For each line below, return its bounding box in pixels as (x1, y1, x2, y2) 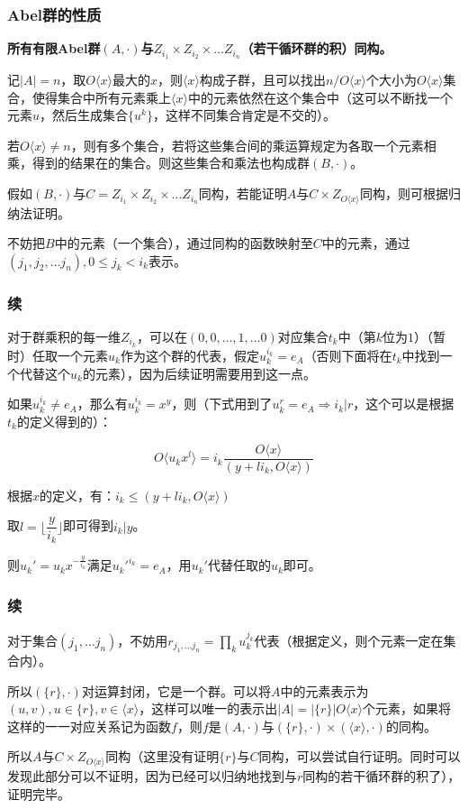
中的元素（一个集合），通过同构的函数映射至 (54, 234, 313, 253)
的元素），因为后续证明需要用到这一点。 (82, 363, 316, 382)
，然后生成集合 (40, 106, 129, 124)
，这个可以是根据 (353, 394, 454, 413)
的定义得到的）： (16, 411, 112, 430)
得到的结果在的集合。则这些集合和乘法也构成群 (31, 153, 310, 172)
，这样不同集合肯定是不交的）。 (152, 106, 336, 124)
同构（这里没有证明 (105, 747, 220, 766)
